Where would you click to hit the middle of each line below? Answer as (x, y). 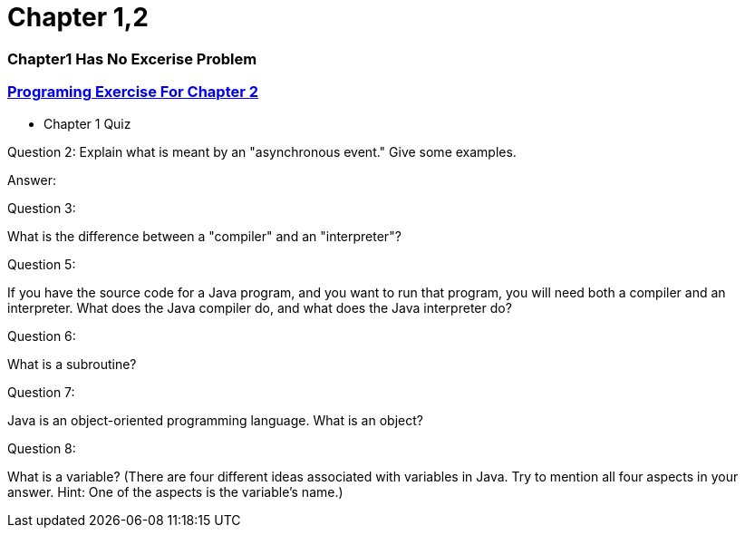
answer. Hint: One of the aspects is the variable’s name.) (175, 491)
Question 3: (42, 208)
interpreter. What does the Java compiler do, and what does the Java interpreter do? (260, 307)
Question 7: (41, 392)
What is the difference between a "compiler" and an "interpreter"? (204, 236)
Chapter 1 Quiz (87, 123)
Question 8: (42, 448)
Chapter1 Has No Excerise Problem (132, 58)
